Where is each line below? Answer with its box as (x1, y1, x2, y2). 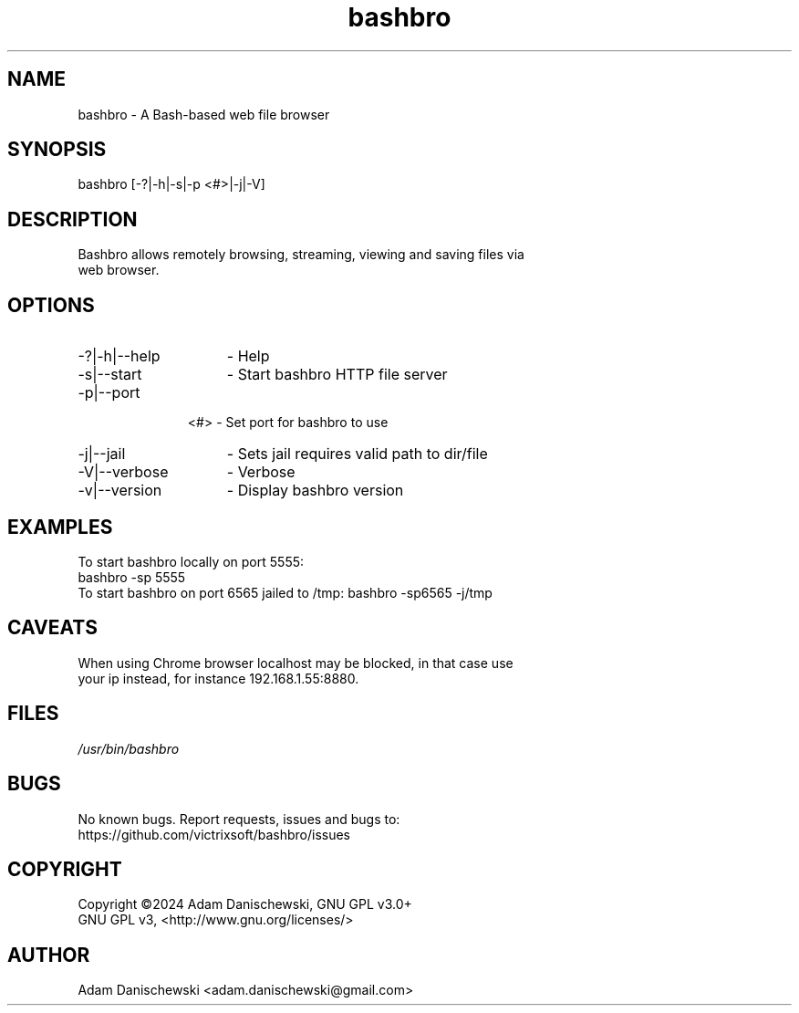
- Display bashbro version (226, 481, 404, 500)
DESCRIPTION (7, 207, 138, 231)
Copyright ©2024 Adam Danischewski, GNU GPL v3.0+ (78, 896, 412, 913)
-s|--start (78, 365, 142, 384)
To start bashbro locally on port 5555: (78, 553, 305, 569)
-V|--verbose (78, 463, 169, 482)
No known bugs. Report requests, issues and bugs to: (78, 810, 400, 827)
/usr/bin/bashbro (78, 740, 180, 757)
